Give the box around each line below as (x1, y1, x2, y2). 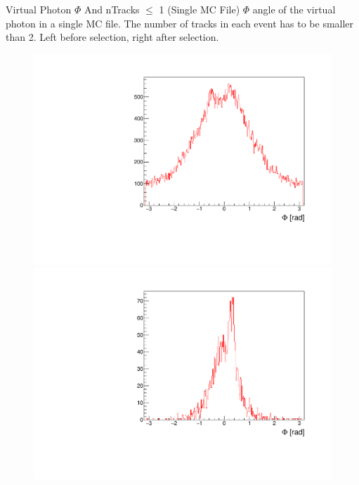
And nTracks (84, 2, 140, 16)
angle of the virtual (252, 2, 336, 16)
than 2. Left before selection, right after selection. (6, 30, 219, 44)
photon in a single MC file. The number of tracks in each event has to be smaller (6, 15, 354, 30)
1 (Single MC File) (159, 2, 240, 16)
